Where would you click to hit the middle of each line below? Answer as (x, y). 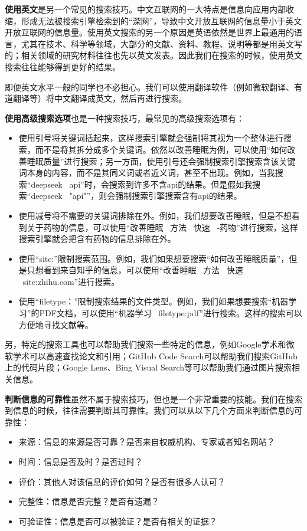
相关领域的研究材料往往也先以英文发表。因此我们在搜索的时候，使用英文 (161, 55)
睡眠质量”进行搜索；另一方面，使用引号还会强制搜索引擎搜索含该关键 (161, 161)
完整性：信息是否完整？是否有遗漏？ (89, 501)
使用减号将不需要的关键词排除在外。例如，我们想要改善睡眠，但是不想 (155, 215)
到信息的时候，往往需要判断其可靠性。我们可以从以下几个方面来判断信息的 (149, 410)
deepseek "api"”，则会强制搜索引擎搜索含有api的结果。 (136, 196)
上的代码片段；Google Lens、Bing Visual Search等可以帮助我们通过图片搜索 (148, 367)
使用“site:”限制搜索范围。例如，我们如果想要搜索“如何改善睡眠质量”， (154, 258)
